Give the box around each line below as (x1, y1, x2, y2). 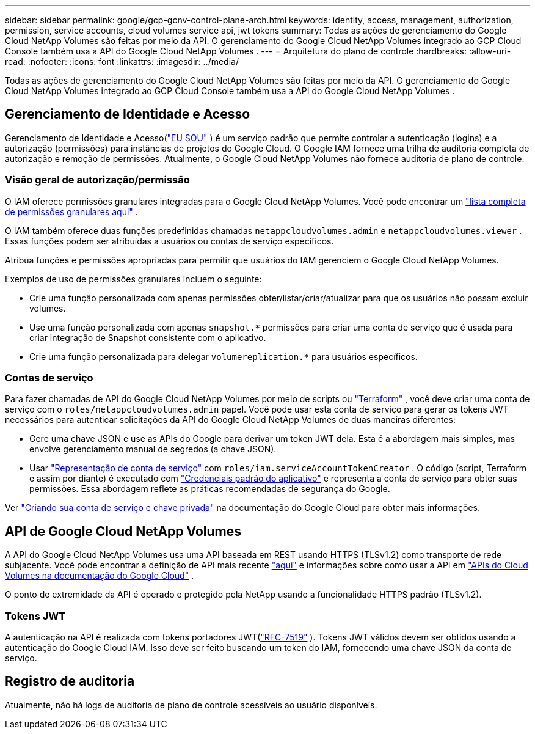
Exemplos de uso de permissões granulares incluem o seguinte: (5, 273, 262, 284)
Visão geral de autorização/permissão (5, 174, 190, 186)
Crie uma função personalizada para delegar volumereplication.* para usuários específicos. (29, 351, 418, 362)
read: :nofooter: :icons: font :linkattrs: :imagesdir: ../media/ (5, 56, 239, 67)
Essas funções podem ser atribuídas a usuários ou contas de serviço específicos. (5, 235, 334, 246)
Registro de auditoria (5, 673, 135, 689)
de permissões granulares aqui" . (5, 206, 138, 217)
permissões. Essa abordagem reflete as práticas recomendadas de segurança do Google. (29, 483, 390, 494)
